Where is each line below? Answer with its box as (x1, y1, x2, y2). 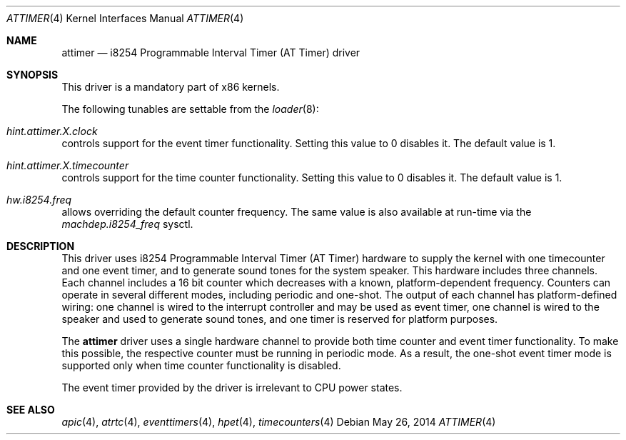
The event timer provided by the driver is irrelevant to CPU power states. (61, 381, 403, 394)
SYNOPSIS (6, 69, 59, 81)
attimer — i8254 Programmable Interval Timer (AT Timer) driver (61, 46, 360, 59)
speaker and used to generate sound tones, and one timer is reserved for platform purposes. (61, 313, 498, 325)
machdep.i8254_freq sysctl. (61, 218, 193, 230)
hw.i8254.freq (6, 194, 72, 206)
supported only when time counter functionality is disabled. (61, 359, 341, 371)
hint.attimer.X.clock (6, 125, 98, 137)
